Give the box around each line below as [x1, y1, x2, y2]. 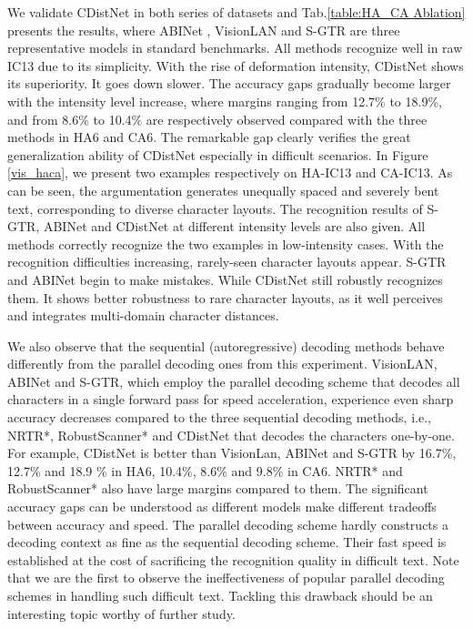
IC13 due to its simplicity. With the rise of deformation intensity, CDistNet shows [7, 56, 464, 75]
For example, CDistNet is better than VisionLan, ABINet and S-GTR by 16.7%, [7, 443, 457, 462]
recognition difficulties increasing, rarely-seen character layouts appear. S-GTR [7, 252, 447, 271]
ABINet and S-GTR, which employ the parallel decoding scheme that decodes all [7, 371, 460, 391]
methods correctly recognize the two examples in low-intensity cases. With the [7, 234, 444, 253]
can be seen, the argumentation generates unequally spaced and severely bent [7, 180, 439, 199]
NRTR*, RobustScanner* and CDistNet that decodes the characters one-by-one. [7, 425, 455, 444]
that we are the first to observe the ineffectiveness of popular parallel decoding [7, 568, 445, 587]
